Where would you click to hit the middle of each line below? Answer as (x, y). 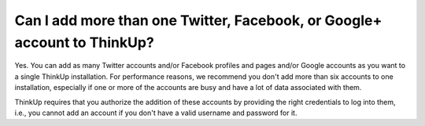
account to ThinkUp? (85, 42)
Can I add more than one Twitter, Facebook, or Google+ (198, 20)
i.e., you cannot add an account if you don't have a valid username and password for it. (156, 113)
